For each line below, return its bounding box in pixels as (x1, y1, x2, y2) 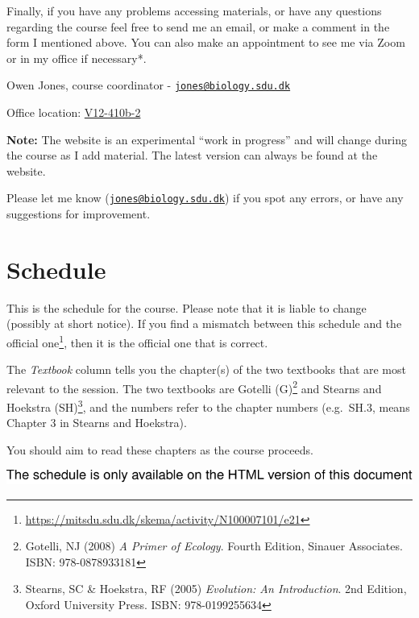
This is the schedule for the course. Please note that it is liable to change (6, 299, 367, 316)
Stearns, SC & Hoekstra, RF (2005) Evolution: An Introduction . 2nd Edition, (25, 580, 407, 597)
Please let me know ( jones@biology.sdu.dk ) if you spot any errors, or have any (6, 189, 404, 206)
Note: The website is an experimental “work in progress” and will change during (6, 131, 407, 147)
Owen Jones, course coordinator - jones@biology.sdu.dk (6, 77, 291, 93)
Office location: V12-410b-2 (6, 104, 141, 121)
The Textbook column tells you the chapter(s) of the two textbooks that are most (6, 361, 406, 378)
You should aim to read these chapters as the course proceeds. (6, 441, 313, 458)
